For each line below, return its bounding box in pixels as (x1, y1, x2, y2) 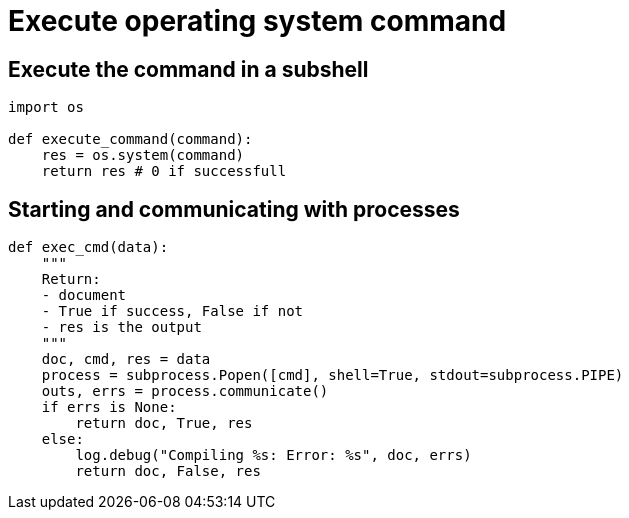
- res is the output (41, 319, 202, 336)
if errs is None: (41, 399, 177, 416)
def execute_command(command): (8, 131, 253, 148)
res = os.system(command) (41, 147, 245, 164)
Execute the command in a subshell (8, 56, 369, 82)
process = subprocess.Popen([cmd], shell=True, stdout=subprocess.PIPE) (41, 367, 624, 384)
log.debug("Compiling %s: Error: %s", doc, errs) (75, 447, 472, 464)
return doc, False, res (75, 463, 261, 480)
